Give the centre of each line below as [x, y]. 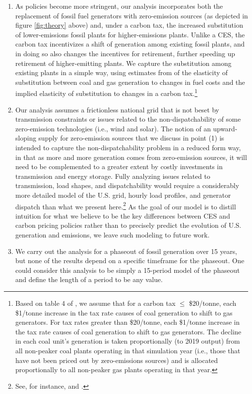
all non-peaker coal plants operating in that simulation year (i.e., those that [128, 350]
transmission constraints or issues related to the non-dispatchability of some [128, 119]
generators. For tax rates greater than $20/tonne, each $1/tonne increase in [127, 322]
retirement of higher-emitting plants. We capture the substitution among [123, 63]
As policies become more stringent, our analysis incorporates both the [119, 6]
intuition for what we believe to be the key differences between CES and [123, 215]
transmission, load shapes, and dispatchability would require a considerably [127, 185]
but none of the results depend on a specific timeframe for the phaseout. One [130, 260]
